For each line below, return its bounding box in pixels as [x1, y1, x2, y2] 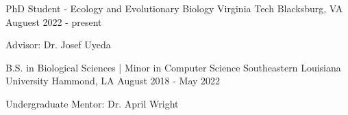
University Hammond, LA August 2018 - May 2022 [5, 73, 221, 88]
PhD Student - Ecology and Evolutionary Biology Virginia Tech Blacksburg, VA [5, 1, 343, 15]
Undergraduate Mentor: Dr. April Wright [5, 96, 179, 110]
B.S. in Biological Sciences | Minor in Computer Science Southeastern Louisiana [5, 60, 341, 74]
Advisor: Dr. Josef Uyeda [5, 37, 111, 52]
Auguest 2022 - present [5, 14, 102, 29]
